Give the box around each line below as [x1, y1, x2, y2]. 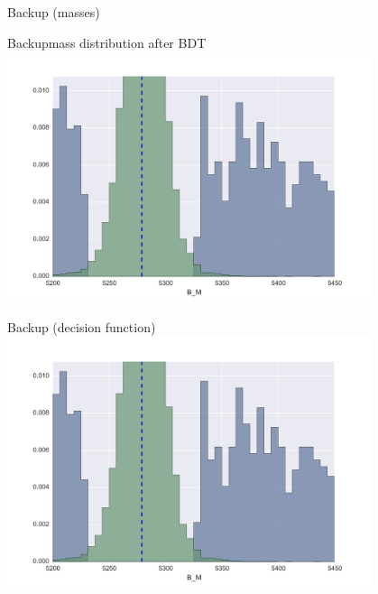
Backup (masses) [7, 3, 100, 21]
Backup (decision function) [7, 317, 156, 336]
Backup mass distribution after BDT [7, 32, 207, 51]
